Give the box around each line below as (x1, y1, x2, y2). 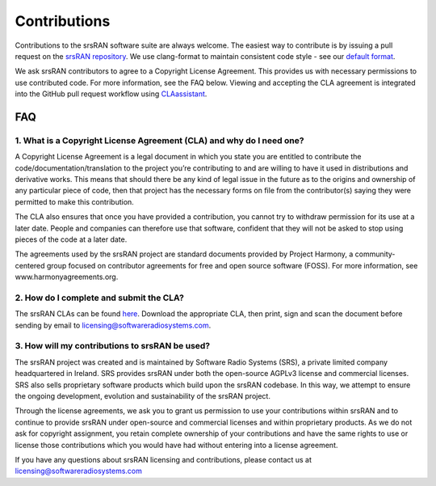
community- (354, 249, 396, 259)
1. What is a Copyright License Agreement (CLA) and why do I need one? (15, 134, 304, 146)
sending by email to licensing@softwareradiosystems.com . (15, 320, 212, 330)
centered (15, 260, 45, 270)
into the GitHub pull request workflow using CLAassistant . (15, 89, 208, 99)
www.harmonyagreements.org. (15, 272, 119, 282)
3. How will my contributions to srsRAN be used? (15, 340, 211, 352)
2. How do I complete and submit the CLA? (15, 292, 185, 303)
